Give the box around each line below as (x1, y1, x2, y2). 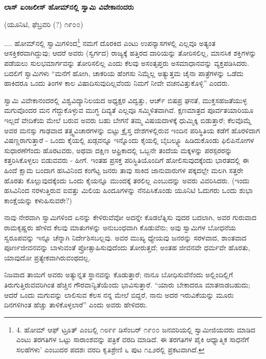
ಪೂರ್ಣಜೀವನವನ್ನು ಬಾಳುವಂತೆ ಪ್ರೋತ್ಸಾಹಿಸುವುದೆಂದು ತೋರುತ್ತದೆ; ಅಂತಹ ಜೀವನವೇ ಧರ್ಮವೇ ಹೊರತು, (4, 242, 250, 253)
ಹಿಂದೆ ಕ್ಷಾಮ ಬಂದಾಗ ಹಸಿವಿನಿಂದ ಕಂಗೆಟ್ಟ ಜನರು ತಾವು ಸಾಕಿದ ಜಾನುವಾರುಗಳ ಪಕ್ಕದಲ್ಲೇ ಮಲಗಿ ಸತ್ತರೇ (4, 164, 243, 175)
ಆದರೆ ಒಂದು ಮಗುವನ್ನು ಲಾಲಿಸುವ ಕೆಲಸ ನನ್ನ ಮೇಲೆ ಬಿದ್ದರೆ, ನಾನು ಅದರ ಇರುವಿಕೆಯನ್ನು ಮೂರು (4, 289, 234, 300)
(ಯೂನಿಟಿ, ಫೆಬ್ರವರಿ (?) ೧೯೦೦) (4, 18, 83, 29)
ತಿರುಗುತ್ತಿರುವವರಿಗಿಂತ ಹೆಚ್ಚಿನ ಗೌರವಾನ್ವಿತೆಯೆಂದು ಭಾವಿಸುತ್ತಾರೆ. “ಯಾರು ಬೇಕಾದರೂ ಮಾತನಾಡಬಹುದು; (4, 279, 251, 290)
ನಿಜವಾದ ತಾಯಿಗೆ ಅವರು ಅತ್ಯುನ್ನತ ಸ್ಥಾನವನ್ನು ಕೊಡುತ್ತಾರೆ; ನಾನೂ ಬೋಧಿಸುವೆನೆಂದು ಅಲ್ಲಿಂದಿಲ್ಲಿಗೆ (4, 269, 233, 280)
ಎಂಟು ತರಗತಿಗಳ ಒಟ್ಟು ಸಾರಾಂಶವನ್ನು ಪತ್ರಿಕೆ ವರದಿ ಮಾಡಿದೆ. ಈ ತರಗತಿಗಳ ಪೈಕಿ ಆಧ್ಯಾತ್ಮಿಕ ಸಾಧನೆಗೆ (16, 334, 249, 345)
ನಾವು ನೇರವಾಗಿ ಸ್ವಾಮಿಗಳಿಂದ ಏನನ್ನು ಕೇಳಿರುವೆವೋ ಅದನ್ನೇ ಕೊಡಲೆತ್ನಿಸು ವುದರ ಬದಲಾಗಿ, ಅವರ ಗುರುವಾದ (4, 212, 257, 223)
